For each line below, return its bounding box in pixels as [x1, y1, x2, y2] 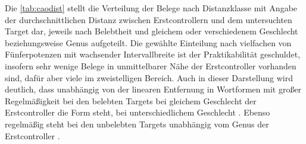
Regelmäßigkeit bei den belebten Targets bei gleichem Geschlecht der [5, 94, 257, 107]
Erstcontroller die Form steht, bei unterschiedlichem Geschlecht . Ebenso [5, 106, 270, 119]
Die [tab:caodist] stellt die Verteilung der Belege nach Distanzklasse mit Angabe [5, 2, 298, 14]
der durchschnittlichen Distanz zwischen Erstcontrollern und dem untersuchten [5, 13, 292, 25]
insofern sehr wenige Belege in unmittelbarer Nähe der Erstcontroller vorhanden [5, 59, 296, 72]
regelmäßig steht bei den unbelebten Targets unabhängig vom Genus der [5, 117, 269, 130]
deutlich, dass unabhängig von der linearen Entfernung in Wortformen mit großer [5, 83, 302, 95]
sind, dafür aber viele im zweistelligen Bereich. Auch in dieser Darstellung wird [5, 71, 293, 84]
